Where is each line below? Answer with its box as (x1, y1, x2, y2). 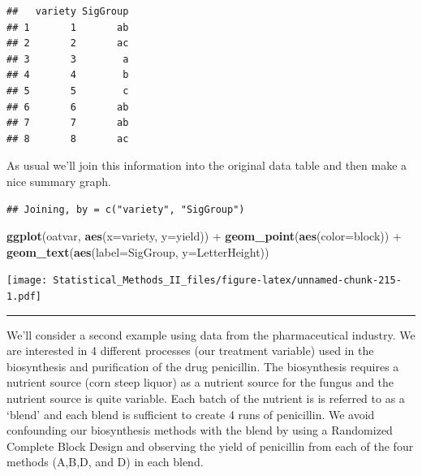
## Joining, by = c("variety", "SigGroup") (6, 203, 245, 215)
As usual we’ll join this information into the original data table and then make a (6, 157, 407, 174)
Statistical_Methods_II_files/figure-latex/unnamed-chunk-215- (53, 275, 402, 287)
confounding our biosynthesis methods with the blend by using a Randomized (6, 422, 393, 439)
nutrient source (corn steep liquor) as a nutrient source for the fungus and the (6, 374, 394, 391)
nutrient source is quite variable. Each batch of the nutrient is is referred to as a (6, 390, 405, 406)
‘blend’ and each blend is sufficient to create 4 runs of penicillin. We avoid (6, 405, 375, 422)
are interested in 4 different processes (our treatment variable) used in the (6, 342, 374, 359)
